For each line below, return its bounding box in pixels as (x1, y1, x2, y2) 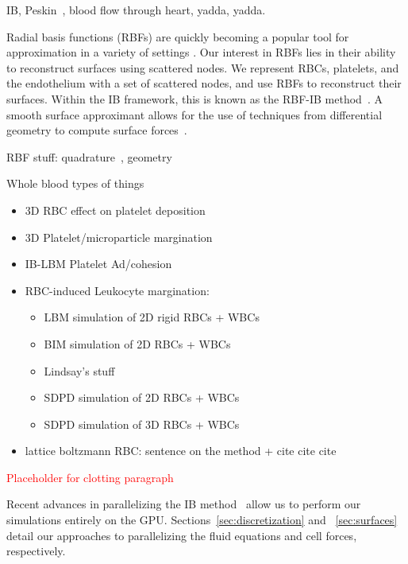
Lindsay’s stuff (44, 362, 115, 379)
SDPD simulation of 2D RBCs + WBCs (44, 389, 240, 406)
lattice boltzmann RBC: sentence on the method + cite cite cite (25, 442, 337, 459)
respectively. (6, 543, 66, 559)
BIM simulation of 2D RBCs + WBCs (44, 335, 231, 352)
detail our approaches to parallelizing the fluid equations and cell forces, (6, 527, 357, 543)
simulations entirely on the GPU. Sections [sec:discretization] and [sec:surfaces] (6, 511, 398, 528)
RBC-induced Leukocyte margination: (25, 282, 210, 298)
